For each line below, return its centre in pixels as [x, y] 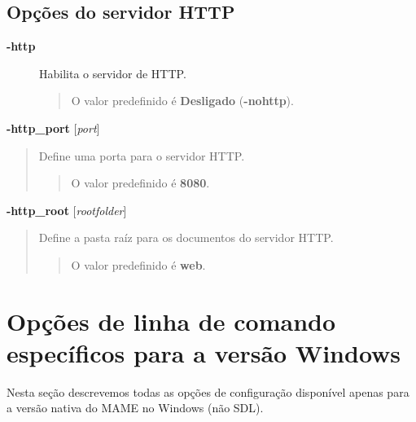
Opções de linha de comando [171, 321]
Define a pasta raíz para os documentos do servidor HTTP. [186, 237]
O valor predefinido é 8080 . [140, 183]
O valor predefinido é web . [138, 264]
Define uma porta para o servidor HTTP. [142, 155]
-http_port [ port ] [53, 127]
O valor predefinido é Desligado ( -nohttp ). [182, 101]
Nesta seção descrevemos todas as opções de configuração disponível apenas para [208, 391]
